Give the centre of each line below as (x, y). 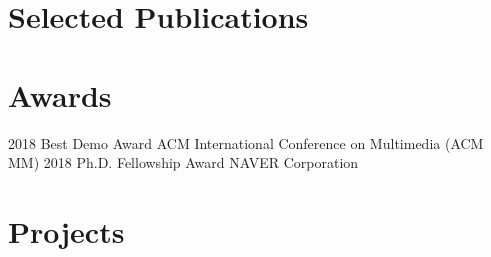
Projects (66, 230)
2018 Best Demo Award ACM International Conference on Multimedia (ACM (246, 142)
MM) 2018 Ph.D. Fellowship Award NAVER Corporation (183, 162)
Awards (60, 94)
